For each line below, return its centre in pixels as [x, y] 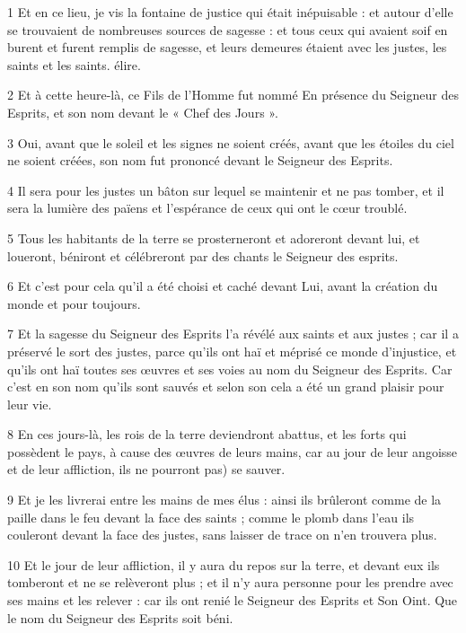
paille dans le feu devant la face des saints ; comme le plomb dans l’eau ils [211, 517]
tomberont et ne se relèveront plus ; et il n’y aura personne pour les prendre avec [230, 582]
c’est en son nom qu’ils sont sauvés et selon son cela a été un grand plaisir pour [226, 387]
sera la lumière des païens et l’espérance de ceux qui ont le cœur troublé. [207, 208]
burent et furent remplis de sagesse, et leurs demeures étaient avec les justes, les [227, 47]
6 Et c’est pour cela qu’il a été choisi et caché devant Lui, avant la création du [223, 286]
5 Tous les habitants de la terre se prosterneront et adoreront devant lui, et [214, 237]
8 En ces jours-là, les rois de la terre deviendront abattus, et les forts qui [207, 434]
